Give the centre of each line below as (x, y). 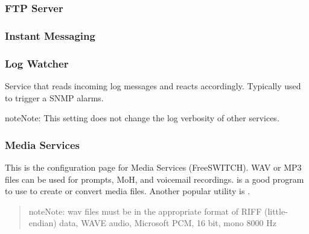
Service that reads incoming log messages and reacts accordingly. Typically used (153, 85)
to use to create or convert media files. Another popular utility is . (128, 191)
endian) (43, 223)
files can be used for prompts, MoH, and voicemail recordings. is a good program (154, 179)
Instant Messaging (50, 35)
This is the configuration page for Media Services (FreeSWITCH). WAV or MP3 (153, 167)
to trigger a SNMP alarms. (54, 97)
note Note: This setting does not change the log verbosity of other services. (142, 118)
